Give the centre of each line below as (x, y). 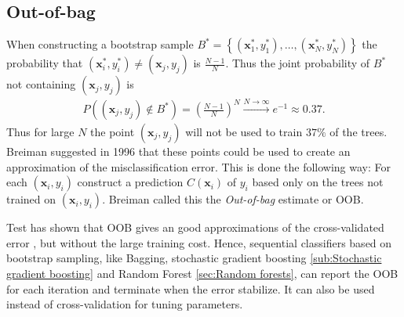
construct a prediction (130, 182)
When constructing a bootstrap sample (100, 44)
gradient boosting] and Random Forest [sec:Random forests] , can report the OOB (202, 273)
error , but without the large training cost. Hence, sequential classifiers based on (199, 242)
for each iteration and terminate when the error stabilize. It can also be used (191, 288)
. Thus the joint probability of (298, 63)
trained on (31, 199)
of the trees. (359, 132)
